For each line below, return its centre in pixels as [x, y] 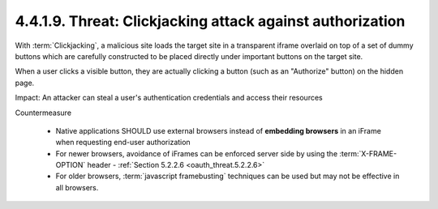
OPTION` [71, 165]
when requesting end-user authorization [123, 143]
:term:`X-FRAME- [368, 153]
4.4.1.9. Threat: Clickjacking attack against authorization [210, 21]
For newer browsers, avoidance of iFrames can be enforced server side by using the [197, 153]
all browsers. [77, 187]
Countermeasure [43, 113]
